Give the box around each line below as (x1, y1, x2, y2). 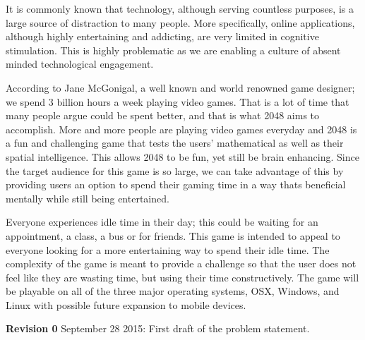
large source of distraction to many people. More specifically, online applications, (6, 15, 355, 30)
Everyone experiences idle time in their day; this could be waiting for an (6, 214, 318, 229)
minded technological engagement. (6, 56, 154, 71)
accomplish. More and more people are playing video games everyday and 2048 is (6, 121, 357, 136)
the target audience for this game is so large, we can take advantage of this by (6, 163, 344, 178)
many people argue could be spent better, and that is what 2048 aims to (6, 108, 320, 123)
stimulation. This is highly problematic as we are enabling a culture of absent (6, 42, 341, 57)
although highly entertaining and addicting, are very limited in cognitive (6, 29, 319, 44)
